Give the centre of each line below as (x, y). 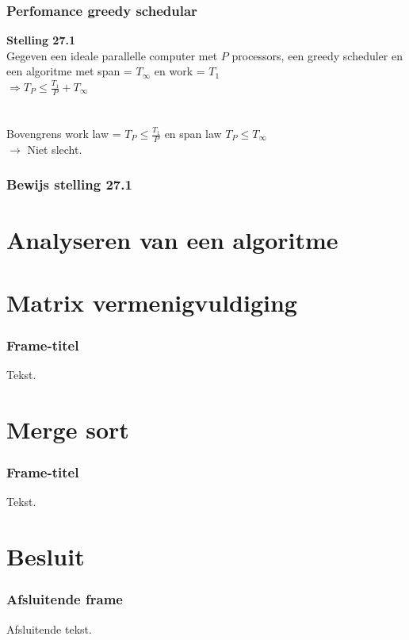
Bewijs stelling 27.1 (69, 184)
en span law (193, 134)
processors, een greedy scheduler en (317, 55)
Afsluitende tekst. (49, 629)
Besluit (46, 556)
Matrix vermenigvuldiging (152, 302)
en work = (180, 71)
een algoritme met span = (69, 71)
